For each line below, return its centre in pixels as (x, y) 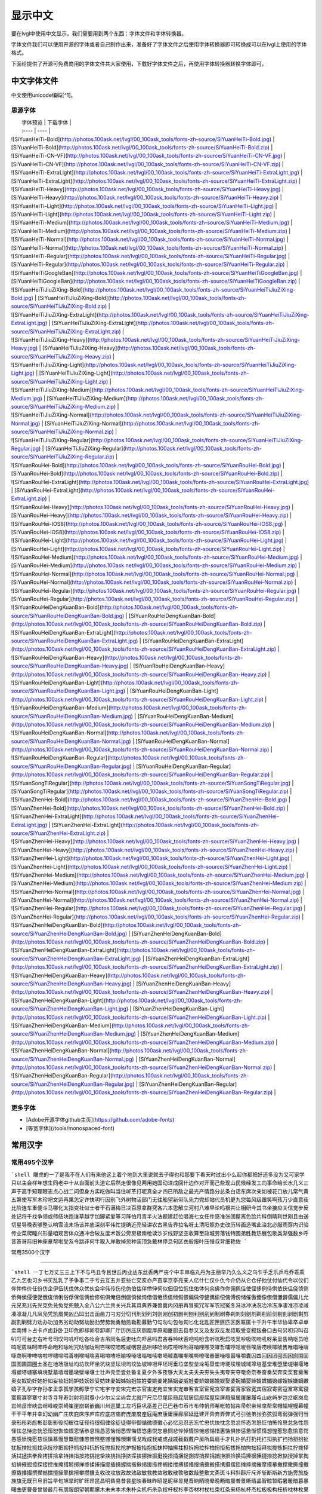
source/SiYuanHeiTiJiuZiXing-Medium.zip (63, 407)
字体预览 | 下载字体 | (47, 122)
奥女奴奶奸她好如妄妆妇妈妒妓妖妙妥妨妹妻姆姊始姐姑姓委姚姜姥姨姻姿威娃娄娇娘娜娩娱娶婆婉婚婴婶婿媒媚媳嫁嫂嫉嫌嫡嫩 (160, 1381)
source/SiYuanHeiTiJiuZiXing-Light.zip (59, 381)
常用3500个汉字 (31, 1253)
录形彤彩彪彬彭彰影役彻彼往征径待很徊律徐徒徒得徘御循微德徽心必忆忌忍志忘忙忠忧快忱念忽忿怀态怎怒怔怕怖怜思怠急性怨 (160, 1423)
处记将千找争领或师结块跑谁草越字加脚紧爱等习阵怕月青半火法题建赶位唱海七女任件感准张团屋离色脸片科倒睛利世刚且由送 (160, 1216)
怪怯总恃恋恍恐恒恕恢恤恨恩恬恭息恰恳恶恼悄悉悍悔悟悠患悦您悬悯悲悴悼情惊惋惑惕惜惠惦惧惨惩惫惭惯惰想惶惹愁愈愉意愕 (160, 1431)
